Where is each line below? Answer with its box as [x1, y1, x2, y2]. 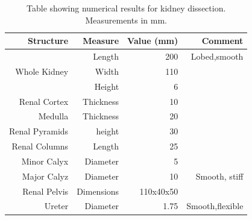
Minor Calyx [21, 154, 69, 167]
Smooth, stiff [195, 169, 244, 182]
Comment [201, 34, 244, 47]
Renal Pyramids [9, 125, 69, 137]
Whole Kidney [15, 64, 69, 77]
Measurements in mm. [85, 13, 167, 26]
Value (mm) [127, 34, 178, 47]
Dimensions [77, 184, 119, 197]
